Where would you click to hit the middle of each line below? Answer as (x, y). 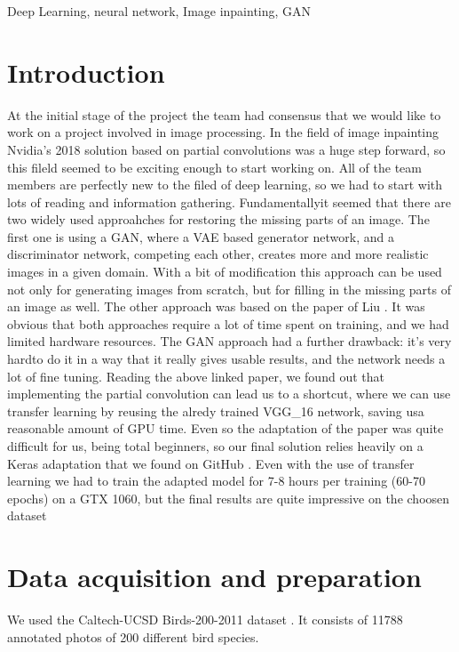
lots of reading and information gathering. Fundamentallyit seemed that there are (229, 201)
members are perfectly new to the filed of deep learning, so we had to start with (225, 185)
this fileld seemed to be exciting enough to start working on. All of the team (214, 167)
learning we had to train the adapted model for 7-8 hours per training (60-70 (216, 481)
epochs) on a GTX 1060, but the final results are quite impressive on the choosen (229, 498)
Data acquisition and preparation (214, 577)
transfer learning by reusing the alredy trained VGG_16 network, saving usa (216, 411)
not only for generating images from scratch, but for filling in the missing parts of (229, 289)
